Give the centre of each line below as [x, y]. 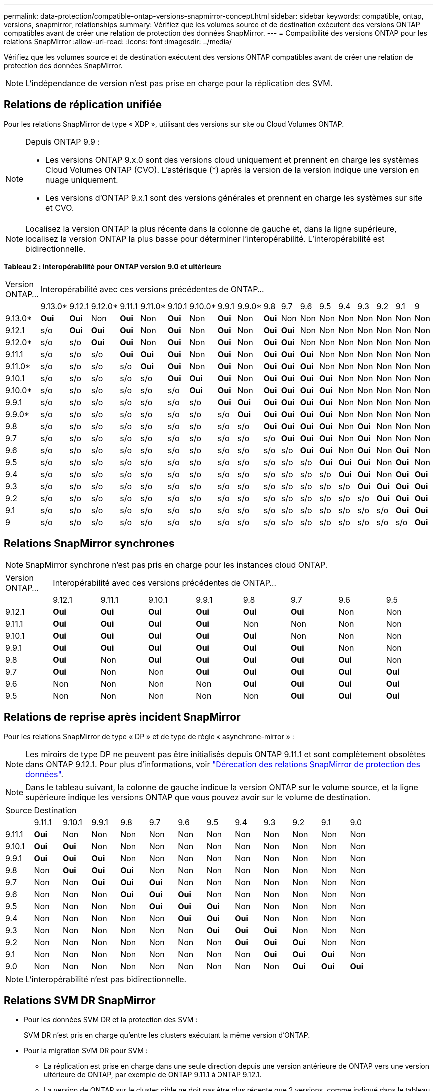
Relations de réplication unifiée [83, 105]
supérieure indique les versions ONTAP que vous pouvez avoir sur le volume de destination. [198, 797]
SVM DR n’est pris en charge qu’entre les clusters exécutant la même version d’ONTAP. [167, 1035]
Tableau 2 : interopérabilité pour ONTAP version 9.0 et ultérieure [113, 266]
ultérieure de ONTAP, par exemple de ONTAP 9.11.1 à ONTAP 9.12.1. [153, 1075]
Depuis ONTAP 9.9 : [63, 142]
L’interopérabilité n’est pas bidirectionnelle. [106, 979]
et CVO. [60, 208]
